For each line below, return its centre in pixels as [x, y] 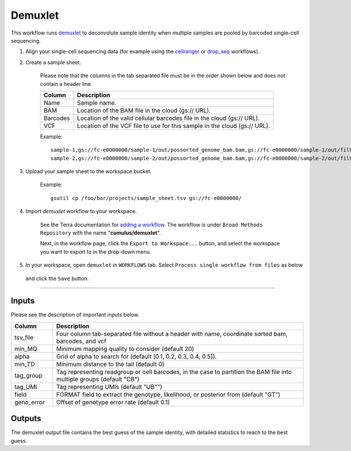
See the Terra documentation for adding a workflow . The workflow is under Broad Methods [152, 225]
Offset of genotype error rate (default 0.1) [113, 402]
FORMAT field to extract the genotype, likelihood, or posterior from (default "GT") [168, 394]
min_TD [25, 364]
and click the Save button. [57, 278]
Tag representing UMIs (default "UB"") [109, 387]
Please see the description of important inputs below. [75, 315]
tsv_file [24, 338]
